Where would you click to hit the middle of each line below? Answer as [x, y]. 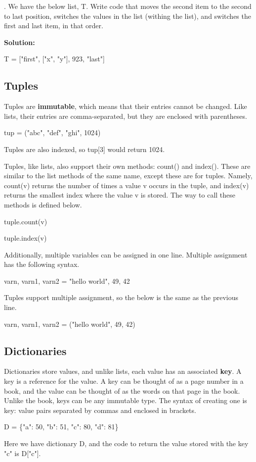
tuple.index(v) [25, 238]
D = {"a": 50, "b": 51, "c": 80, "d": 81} [61, 427]
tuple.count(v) [26, 221]
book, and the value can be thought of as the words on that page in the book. [122, 390]
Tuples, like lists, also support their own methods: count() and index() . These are [127, 166]
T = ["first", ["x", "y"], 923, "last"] [54, 59]
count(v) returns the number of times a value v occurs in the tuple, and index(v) [127, 185]
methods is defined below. [43, 204]
